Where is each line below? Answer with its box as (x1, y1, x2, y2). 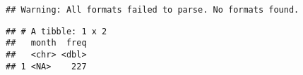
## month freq (6, 38, 87, 48)
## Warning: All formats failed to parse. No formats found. (6, 5, 299, 15)
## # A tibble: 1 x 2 (6, 26, 107, 36)
